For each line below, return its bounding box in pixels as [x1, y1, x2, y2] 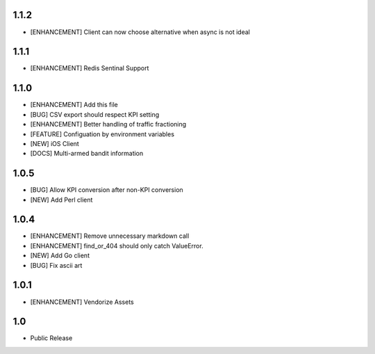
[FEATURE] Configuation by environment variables [30, 129, 175, 138]
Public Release [30, 334, 73, 342]
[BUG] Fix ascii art [30, 261, 83, 269]
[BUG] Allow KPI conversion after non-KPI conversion [30, 186, 183, 194]
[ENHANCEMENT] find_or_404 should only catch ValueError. [30, 241, 204, 250]
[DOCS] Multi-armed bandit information [30, 150, 144, 158]
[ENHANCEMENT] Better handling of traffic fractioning [30, 120, 187, 129]
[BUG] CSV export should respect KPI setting [30, 110, 160, 118]
